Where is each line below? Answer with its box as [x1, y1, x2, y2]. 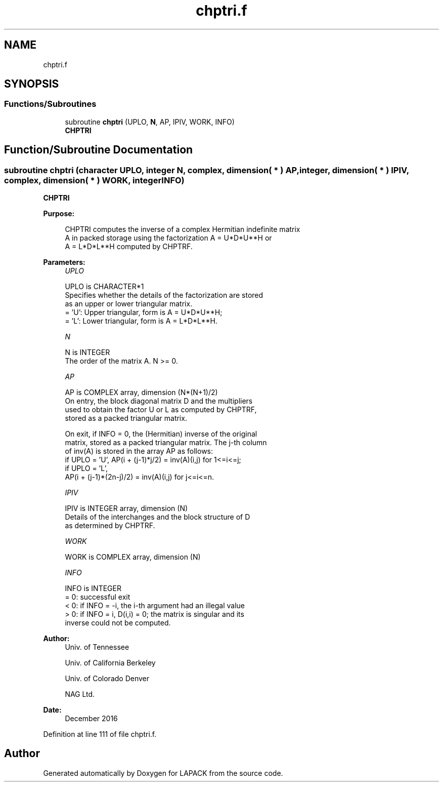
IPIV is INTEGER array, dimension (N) [65, 504, 188, 513]
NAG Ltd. [65, 690, 95, 699]
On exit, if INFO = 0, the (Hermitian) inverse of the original [65, 429, 257, 439]
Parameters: [43, 258, 85, 267]
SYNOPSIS [4, 77, 59, 91]
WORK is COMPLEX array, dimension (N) [65, 553, 201, 562]
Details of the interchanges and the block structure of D [65, 513, 250, 522]
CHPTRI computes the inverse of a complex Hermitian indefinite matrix [65, 225, 300, 234]
